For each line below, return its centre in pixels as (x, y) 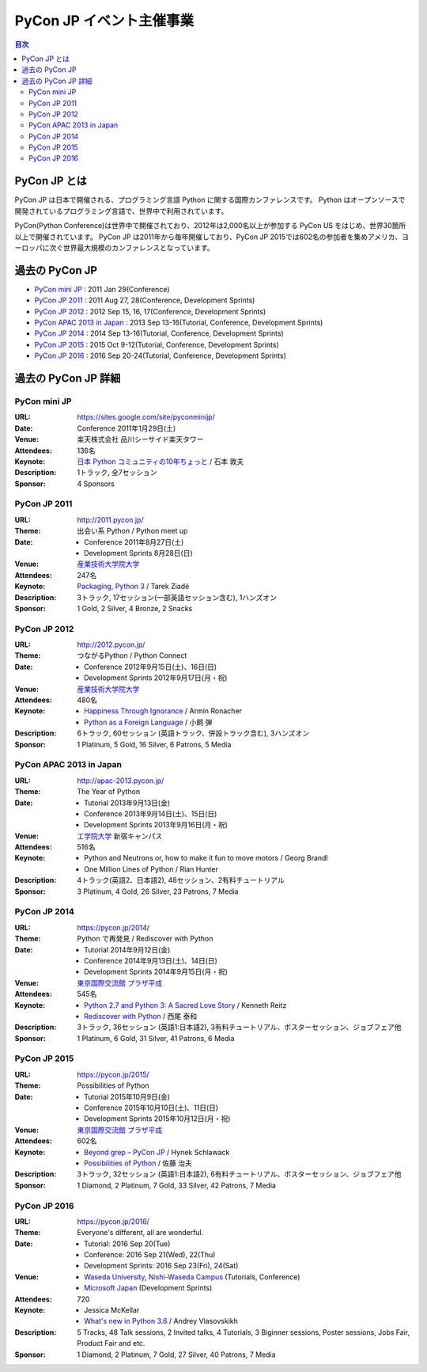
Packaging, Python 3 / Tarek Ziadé (133, 587)
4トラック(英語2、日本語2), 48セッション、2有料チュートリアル (181, 880)
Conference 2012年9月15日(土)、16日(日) (151, 667)
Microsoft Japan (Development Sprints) (148, 1288)
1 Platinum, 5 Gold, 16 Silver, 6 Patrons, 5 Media (154, 744)
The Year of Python (109, 792)
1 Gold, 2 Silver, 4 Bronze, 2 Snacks (135, 608)
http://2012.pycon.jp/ (111, 644)
